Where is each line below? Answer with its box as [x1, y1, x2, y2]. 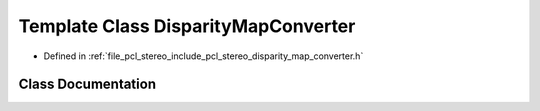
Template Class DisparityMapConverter [18, 15, 356, 37]
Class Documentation [18, 76, 157, 93]
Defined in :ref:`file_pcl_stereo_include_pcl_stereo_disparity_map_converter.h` [43, 50, 364, 62]
